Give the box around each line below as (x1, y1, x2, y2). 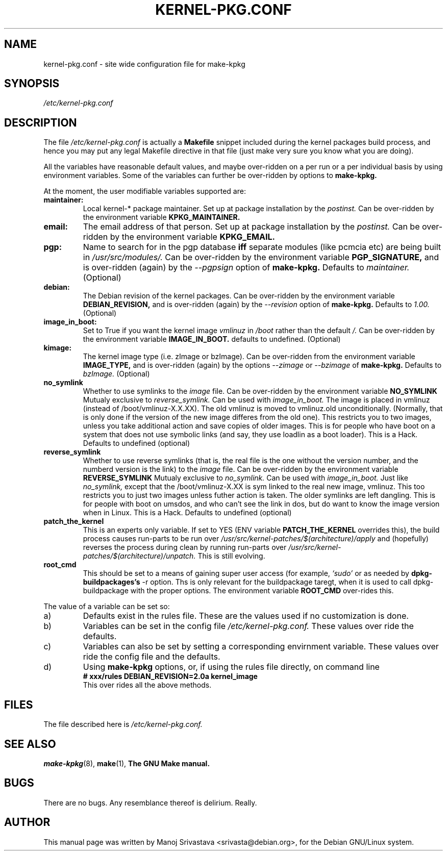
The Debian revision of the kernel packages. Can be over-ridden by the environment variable (83, 291, 395, 300)
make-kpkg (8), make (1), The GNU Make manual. (43, 759, 210, 768)
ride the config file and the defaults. (83, 651, 220, 662)
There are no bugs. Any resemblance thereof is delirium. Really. (43, 798, 257, 807)
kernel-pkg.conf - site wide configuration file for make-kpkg (43, 59, 245, 68)
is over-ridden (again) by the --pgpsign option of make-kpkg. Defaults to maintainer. (83, 262, 410, 273)
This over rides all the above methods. (83, 681, 212, 690)
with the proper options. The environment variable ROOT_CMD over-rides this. (130, 586, 394, 595)
